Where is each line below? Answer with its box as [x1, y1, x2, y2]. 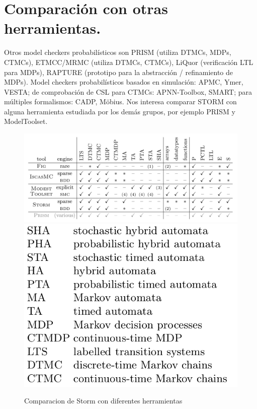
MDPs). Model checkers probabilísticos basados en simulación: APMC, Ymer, [4, 77, 243, 87]
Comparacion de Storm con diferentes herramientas [24, 395, 183, 406]
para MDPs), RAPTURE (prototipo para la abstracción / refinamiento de [4, 66, 233, 77]
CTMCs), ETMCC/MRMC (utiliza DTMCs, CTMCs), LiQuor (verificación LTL [4, 56, 253, 67]
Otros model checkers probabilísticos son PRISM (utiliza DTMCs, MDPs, [4, 47, 231, 57]
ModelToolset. [4, 116, 48, 126]
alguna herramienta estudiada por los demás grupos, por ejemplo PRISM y [4, 106, 235, 116]
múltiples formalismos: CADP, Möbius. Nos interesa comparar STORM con [4, 96, 237, 107]
